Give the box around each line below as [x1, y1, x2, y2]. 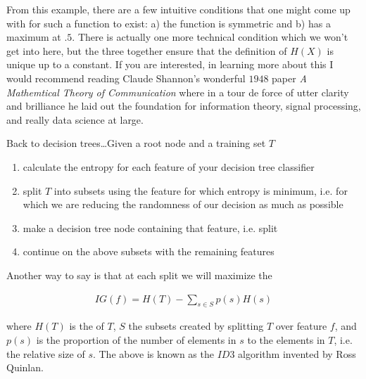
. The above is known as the [92, 346, 214, 361]
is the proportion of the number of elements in [36, 332, 236, 347]
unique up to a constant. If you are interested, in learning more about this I [6, 57, 334, 72]
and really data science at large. [6, 112, 144, 127]
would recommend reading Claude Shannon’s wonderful [6, 70, 246, 85]
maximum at [6, 30, 61, 44]
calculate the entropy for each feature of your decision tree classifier [23, 159, 315, 174]
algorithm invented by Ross [238, 346, 356, 361]
